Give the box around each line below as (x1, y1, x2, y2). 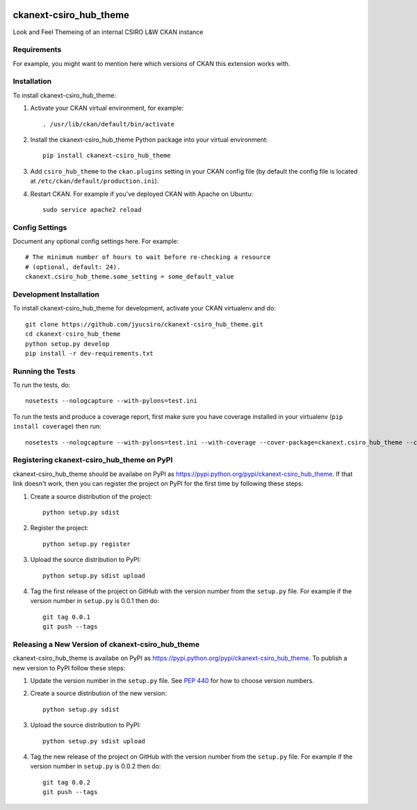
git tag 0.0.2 (42, 778, 90, 786)
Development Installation (13, 290, 100, 299)
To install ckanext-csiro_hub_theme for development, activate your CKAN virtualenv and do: (13, 304, 276, 313)
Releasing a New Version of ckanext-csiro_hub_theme (13, 639, 200, 649)
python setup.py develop (25, 340, 110, 347)
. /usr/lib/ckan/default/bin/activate (42, 120, 175, 128)
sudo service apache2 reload (42, 206, 142, 213)
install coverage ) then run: (13, 422, 101, 431)
